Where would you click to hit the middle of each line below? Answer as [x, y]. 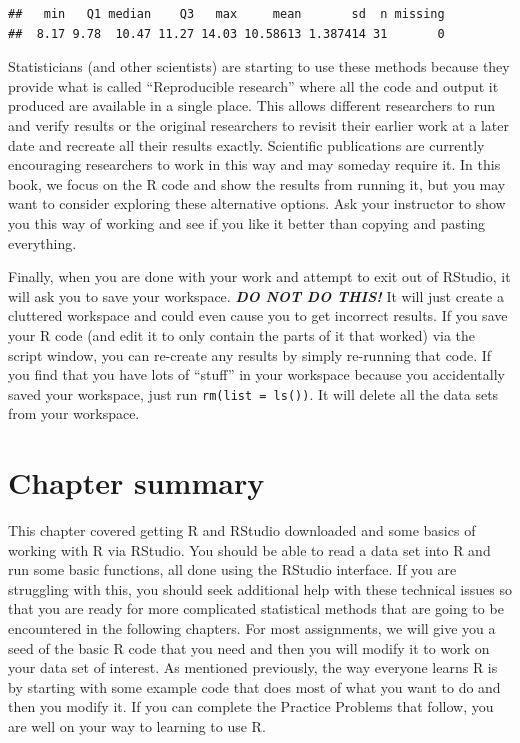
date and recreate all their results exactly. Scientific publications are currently [246, 144]
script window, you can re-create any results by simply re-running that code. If [250, 354]
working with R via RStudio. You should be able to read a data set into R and [249, 549]
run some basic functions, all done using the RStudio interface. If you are [232, 569]
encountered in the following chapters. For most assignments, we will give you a [252, 628]
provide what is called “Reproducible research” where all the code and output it [253, 85]
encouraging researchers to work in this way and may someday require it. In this [254, 164]
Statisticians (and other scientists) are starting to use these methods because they [259, 66]
